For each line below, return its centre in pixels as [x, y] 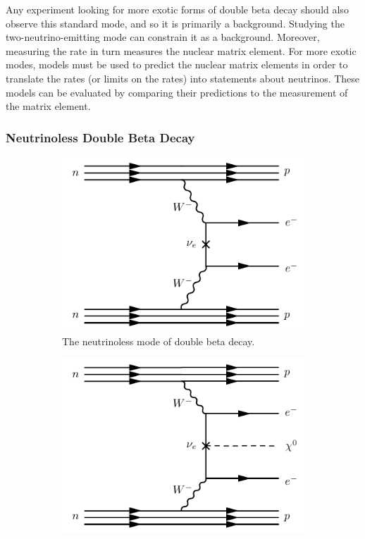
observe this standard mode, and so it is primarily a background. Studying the [175, 23]
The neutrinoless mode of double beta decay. [159, 341]
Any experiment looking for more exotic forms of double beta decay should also [177, 9]
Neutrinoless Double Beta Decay [100, 137]
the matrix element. [48, 106]
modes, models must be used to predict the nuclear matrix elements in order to [177, 64]
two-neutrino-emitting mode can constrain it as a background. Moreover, [163, 37]
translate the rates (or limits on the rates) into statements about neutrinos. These [183, 78]
